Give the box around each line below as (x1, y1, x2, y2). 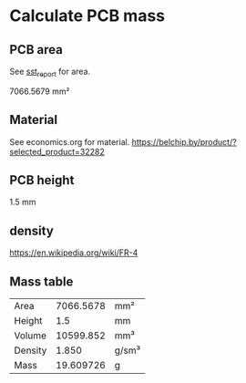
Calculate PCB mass (9, 5, 166, 26)
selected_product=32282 (9, 146, 105, 157)
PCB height (9, 172, 75, 188)
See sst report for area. (9, 66, 91, 78)
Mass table (9, 274, 74, 289)
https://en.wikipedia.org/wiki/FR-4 (9, 247, 138, 258)
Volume (14, 329, 47, 342)
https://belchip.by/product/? (131, 136, 237, 147)
